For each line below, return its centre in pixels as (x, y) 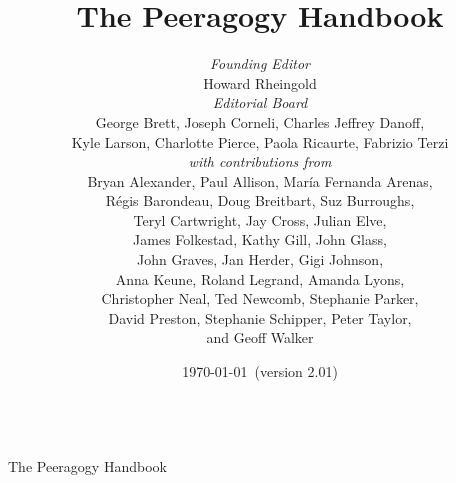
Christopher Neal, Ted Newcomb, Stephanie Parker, (260, 298)
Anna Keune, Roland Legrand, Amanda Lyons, (260, 278)
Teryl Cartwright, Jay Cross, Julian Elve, (260, 219)
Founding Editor (260, 63)
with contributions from (260, 161)
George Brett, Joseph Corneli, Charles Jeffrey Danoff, (260, 121)
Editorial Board (260, 102)
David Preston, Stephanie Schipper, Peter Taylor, (260, 317)
